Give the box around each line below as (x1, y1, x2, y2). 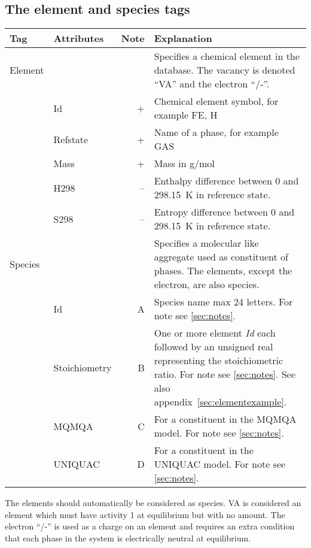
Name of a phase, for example (154, 125, 279, 140)
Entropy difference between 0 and (154, 205, 295, 219)
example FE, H (154, 108, 218, 122)
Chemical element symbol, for (154, 94, 279, 108)
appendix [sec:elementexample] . (154, 395, 287, 409)
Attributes (53, 31, 104, 46)
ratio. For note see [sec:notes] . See (154, 367, 295, 382)
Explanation (154, 31, 212, 46)
